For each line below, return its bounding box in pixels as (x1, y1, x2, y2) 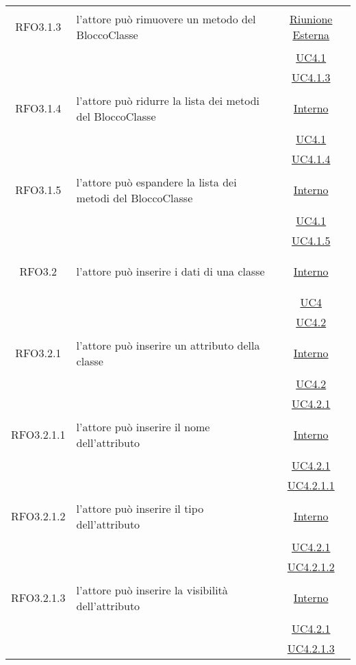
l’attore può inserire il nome (76, 418, 210, 435)
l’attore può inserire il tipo (76, 500, 204, 516)
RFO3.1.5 (15, 182, 62, 197)
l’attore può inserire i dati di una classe (76, 263, 265, 279)
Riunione (289, 10, 333, 27)
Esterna (292, 26, 330, 43)
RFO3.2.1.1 (11, 426, 66, 442)
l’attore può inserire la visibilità (76, 581, 228, 598)
